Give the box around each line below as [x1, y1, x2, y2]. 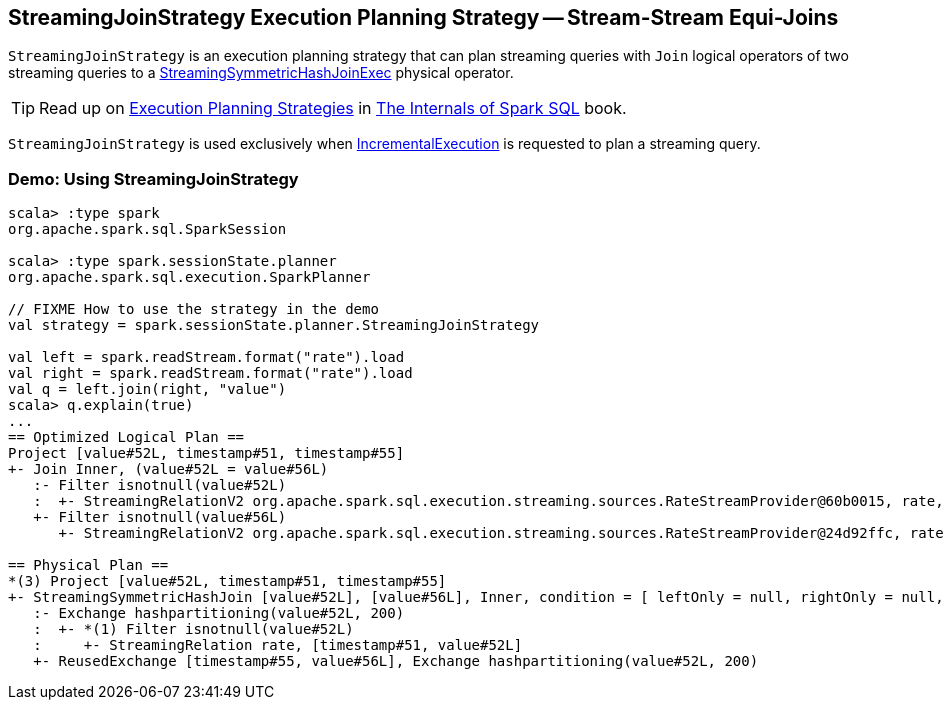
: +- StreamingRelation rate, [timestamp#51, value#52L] [33, 637, 523, 654]
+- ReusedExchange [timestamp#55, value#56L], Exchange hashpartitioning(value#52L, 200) [33, 653, 759, 670]
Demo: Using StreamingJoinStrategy [8, 168, 299, 189]
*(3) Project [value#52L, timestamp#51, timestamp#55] [8, 573, 447, 590]
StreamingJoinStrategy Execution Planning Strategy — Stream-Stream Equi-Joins [8, 5, 839, 30]
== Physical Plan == [8, 557, 169, 574]
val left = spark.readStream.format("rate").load [8, 349, 405, 366]
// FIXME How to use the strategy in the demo [8, 301, 379, 318]
